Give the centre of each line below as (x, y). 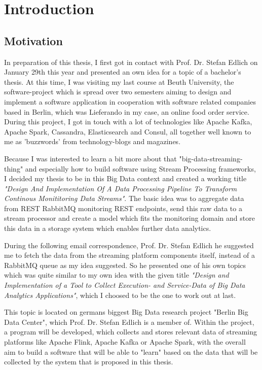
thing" (14, 168)
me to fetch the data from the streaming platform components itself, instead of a (130, 255)
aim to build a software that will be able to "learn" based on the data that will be (131, 351)
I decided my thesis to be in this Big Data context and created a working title (125, 178)
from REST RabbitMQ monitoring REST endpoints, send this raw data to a (123, 208)
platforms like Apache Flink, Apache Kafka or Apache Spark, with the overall (125, 342)
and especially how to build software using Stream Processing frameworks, (140, 168)
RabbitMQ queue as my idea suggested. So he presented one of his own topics (125, 265)
